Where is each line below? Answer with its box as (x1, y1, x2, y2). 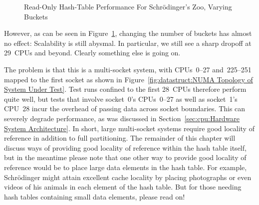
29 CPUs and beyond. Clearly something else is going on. (4, 47, 181, 58)
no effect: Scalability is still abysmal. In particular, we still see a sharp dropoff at (4, 37, 252, 48)
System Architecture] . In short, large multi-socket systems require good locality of (4, 123, 255, 133)
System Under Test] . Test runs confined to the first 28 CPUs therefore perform (4, 84, 247, 94)
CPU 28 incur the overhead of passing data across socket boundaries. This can (4, 103, 246, 114)
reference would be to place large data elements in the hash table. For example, (4, 162, 247, 172)
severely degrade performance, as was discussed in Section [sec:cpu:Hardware (4, 113, 240, 123)
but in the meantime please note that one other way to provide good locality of (4, 152, 247, 163)
